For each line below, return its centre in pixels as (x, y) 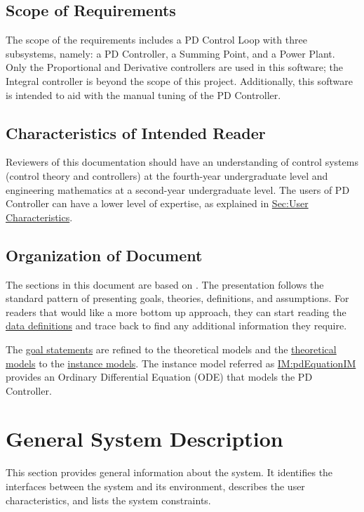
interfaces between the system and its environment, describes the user (155, 486)
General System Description (144, 439)
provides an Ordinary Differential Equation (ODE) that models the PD (159, 377)
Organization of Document (104, 255)
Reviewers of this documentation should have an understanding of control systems (182, 162)
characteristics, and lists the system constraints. (108, 500)
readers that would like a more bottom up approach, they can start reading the (176, 311)
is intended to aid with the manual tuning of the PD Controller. (143, 94)
